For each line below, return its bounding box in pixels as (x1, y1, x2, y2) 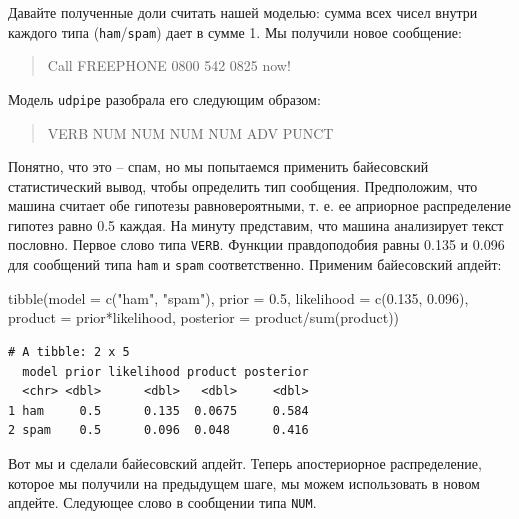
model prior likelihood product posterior (22, 364, 309, 379)
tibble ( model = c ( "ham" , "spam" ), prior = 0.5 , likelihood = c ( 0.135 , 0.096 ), (8, 287, 469, 308)
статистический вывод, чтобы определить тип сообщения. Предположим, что (8, 175, 478, 196)
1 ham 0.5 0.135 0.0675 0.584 (8, 403, 309, 418)
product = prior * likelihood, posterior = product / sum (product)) (8, 307, 400, 328)
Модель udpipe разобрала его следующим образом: (8, 88, 321, 109)
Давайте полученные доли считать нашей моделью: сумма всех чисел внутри (8, 2, 478, 22)
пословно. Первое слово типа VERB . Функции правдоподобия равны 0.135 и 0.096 (8, 234, 505, 255)
